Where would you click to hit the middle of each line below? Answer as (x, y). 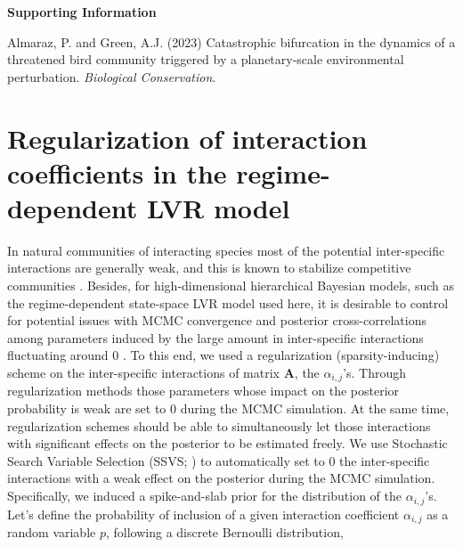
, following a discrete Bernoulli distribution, (224, 531)
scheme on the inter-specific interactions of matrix (143, 373)
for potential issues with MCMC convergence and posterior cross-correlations (217, 320)
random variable (52, 531)
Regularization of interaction (187, 138)
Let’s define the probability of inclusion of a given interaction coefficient (203, 514)
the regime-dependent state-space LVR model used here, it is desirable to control (228, 302)
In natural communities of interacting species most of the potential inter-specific (226, 250)
